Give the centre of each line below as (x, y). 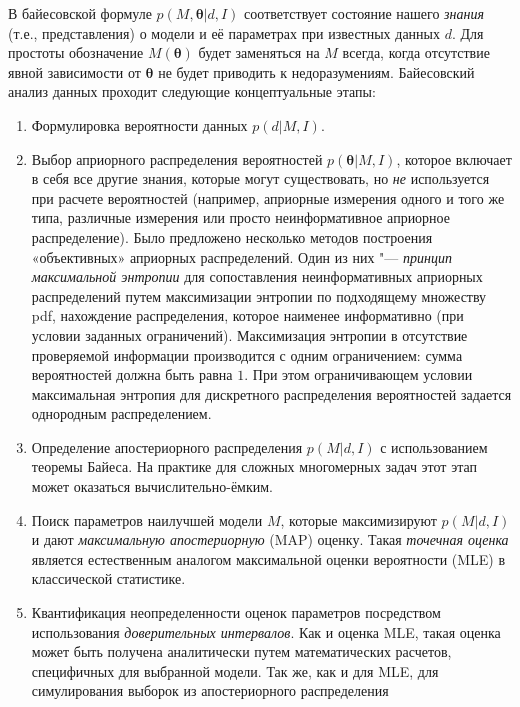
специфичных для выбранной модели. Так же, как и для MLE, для (235, 670)
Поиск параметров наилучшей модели (147, 519)
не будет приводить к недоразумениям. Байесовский (316, 71)
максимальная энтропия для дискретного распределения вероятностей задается (271, 393)
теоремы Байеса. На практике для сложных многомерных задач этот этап (254, 466)
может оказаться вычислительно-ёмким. (152, 486)
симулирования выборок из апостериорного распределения (210, 690)
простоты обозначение (76, 52)
